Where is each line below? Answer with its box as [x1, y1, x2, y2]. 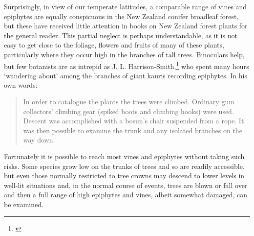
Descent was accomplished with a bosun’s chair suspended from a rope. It [23, 116, 244, 126]
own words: [4, 80, 38, 90]
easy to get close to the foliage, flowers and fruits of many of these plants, [4, 40, 224, 50]
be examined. [4, 199, 43, 209]
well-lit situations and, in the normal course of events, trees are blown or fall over [4, 180, 248, 190]
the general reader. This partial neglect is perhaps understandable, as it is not [4, 30, 237, 40]
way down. [23, 135, 55, 145]
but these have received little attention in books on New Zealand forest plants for [4, 21, 248, 31]
